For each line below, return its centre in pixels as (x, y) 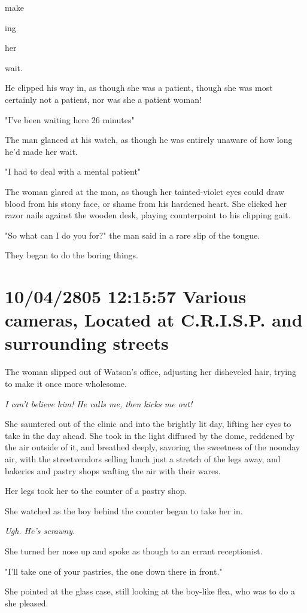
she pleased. (27, 603)
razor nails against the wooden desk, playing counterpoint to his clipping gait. (148, 215)
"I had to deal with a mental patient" (73, 171)
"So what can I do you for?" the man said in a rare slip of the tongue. (133, 235)
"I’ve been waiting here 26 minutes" (70, 119)
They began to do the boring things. (72, 255)
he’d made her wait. (41, 151)
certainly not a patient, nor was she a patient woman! (103, 99)
